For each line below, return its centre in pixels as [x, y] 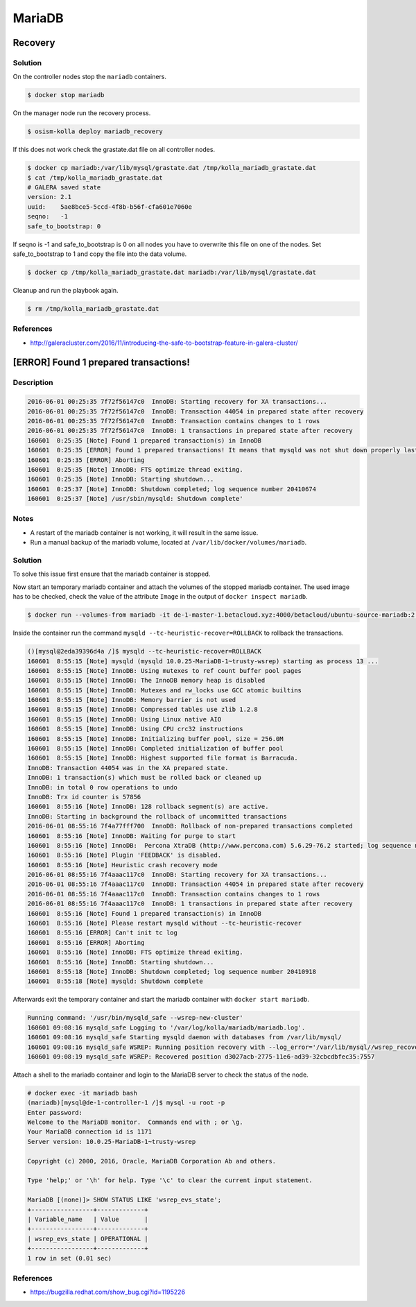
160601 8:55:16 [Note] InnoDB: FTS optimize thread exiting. [135, 953]
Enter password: [55, 1112]
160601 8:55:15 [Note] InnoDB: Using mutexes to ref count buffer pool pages [164, 670]
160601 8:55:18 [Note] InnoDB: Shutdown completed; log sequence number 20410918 [172, 972]
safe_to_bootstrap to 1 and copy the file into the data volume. [100, 254]
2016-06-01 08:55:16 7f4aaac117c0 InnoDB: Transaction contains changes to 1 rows [174, 894]
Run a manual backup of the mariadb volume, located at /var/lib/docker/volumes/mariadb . [168, 543]
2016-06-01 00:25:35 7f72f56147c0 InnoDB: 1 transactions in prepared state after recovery [190, 431]
